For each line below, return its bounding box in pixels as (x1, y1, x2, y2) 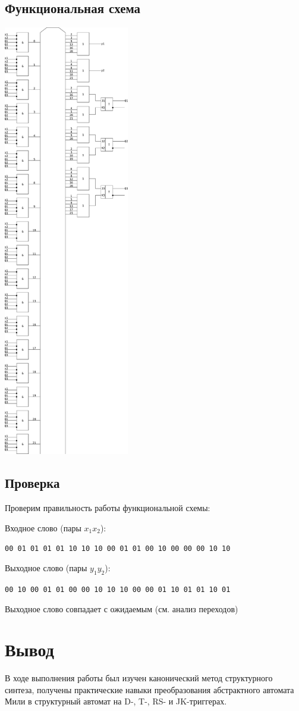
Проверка (5, 474, 60, 492)
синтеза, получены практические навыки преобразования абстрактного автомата (5, 683, 294, 696)
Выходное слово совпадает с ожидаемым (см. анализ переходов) (5, 602, 238, 615)
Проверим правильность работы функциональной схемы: (5, 502, 210, 514)
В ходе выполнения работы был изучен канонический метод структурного (5, 672, 273, 684)
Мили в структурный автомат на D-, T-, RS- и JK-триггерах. (5, 695, 227, 707)
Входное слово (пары (5, 521, 81, 534)
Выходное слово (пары (5, 562, 87, 574)
